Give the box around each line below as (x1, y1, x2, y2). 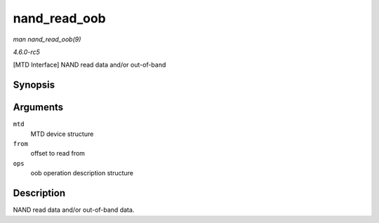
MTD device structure (30, 130, 94, 138)
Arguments (13, 102, 64, 114)
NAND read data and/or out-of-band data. (13, 205, 135, 214)
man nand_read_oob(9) (13, 35, 81, 43)
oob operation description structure (30, 169, 133, 177)
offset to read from (30, 149, 86, 158)
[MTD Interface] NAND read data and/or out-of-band (13, 60, 166, 69)
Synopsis (13, 79, 55, 91)
